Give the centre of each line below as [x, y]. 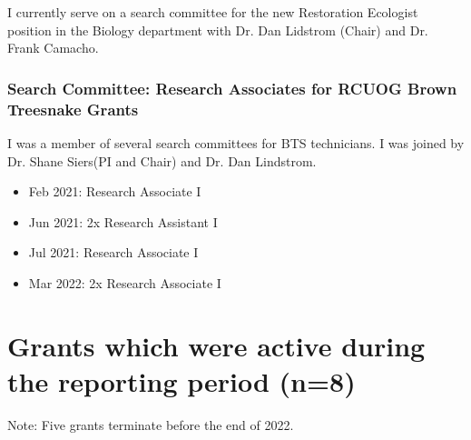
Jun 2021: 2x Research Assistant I [123, 221]
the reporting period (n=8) [182, 380]
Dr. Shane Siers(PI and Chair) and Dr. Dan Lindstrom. [162, 160]
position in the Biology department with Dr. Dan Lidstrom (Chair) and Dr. [218, 30]
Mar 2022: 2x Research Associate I [125, 282]
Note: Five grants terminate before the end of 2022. [151, 424]
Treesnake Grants [73, 109]
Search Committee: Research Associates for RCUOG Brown [232, 88]
